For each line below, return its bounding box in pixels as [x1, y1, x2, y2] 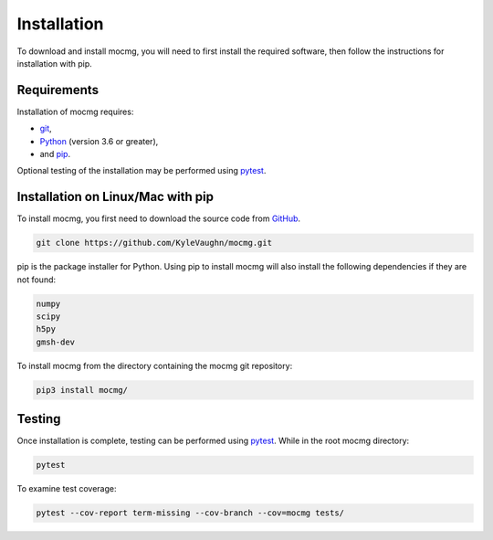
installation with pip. [16, 58, 92, 69]
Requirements [16, 82, 100, 98]
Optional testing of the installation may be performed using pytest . [16, 165, 267, 176]
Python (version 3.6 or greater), [39, 135, 159, 146]
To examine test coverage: [16, 483, 117, 494]
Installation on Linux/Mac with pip [16, 189, 215, 205]
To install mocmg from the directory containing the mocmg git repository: [16, 360, 293, 371]
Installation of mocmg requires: [16, 106, 134, 117]
